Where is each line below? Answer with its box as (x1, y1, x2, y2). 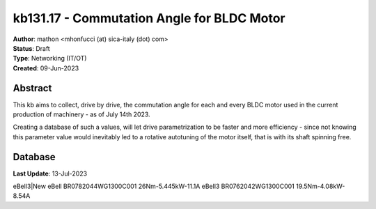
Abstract (13, 82, 52, 94)
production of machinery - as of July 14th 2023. (13, 110, 150, 118)
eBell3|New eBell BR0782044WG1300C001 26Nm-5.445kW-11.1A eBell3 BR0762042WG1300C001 (13, 182, 295, 191)
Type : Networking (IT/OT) (13, 54, 87, 63)
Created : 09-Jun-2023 (13, 63, 79, 72)
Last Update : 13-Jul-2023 (13, 169, 87, 178)
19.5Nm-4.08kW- (296, 182, 345, 191)
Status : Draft (13, 44, 50, 52)
